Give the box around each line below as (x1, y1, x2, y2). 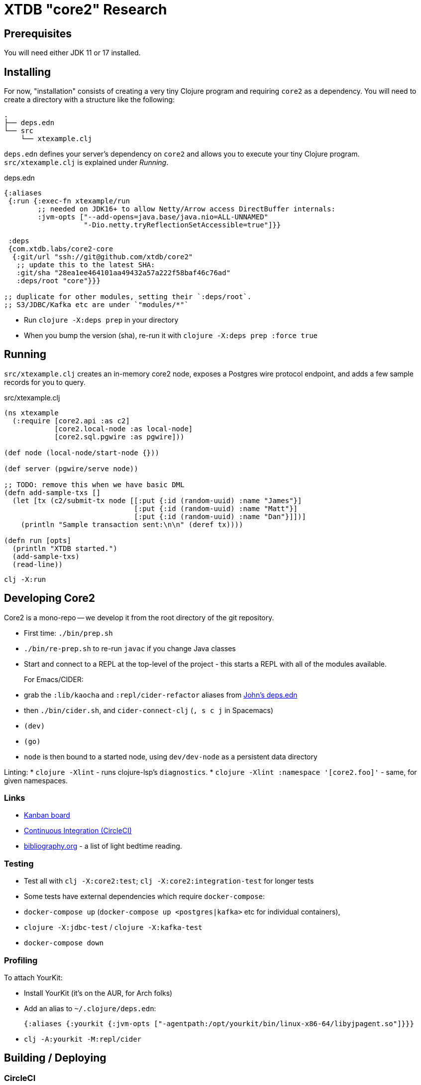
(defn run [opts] (4, 536, 71, 544)
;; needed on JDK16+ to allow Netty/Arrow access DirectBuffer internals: (37, 205, 335, 213)
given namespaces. (4, 776, 68, 785)
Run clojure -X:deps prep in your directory (24, 316, 179, 325)
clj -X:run (4, 575, 46, 583)
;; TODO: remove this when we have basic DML (4, 480, 185, 489)
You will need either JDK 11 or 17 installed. (4, 48, 141, 57)
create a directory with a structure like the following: (4, 95, 175, 104)
